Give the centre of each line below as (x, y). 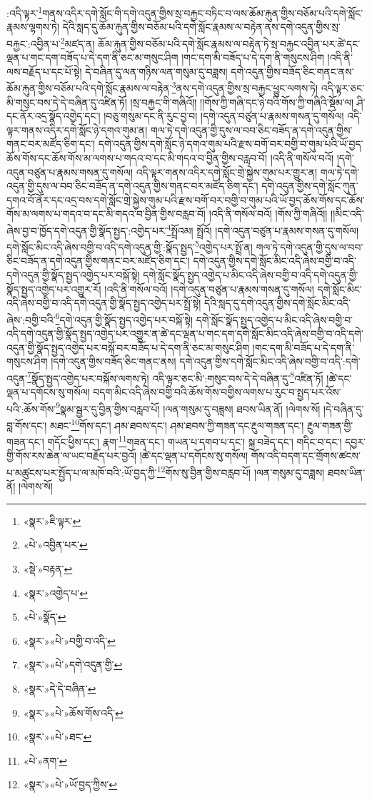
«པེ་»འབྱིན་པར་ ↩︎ (55, 545)
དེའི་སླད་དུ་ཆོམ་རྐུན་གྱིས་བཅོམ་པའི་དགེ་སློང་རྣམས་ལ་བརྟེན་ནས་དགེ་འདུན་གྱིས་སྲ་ (201, 27)
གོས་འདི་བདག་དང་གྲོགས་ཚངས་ (306, 456)
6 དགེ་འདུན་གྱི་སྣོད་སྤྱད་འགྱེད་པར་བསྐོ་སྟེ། (124, 318)
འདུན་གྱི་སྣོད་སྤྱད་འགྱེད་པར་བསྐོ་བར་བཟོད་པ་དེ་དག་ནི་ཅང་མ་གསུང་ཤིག (128, 347)
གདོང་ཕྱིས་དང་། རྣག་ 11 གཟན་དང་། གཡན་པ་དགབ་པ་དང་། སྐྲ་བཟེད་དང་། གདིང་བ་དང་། (195, 441)
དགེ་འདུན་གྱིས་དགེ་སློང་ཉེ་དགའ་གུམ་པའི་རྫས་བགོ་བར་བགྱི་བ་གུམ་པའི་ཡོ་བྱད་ (231, 144)
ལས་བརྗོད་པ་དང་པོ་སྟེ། (44, 71)
